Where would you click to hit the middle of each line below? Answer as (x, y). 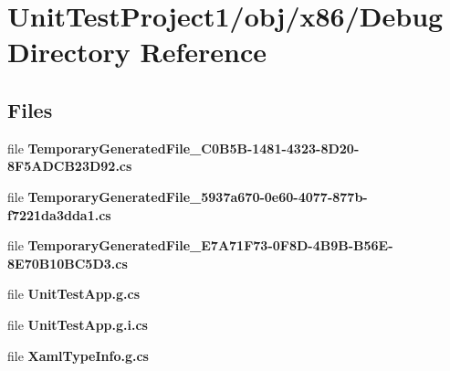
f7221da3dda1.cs (59, 214)
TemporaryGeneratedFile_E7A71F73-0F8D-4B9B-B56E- (210, 245)
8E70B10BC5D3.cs (68, 263)
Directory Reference (137, 52)
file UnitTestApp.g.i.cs (78, 324)
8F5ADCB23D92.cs (70, 166)
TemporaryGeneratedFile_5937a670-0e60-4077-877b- (198, 196)
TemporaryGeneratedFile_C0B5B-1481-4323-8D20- (194, 148)
